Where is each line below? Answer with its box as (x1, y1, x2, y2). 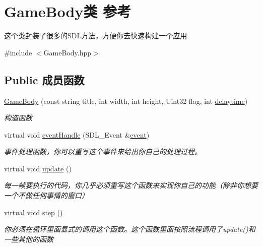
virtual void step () (4, 207, 63, 217)
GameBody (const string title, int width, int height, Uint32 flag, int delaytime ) (4, 95, 248, 106)
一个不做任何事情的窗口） (4, 190, 89, 201)
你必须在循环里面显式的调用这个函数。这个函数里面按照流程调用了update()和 (4, 224, 255, 234)
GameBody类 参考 (4, 1, 131, 22)
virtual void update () (4, 163, 72, 173)
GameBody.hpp (43, 47, 91, 57)
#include (4, 47, 32, 57)
